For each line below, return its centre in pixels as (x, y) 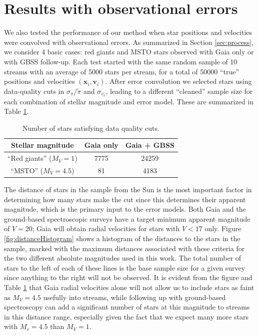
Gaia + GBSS (150, 145)
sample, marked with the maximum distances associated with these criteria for (124, 248)
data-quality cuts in (34, 91)
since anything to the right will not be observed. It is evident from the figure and (128, 277)
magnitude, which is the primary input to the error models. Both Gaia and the (125, 209)
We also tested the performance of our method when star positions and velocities (128, 32)
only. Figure (223, 228)
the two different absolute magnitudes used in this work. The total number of (123, 258)
